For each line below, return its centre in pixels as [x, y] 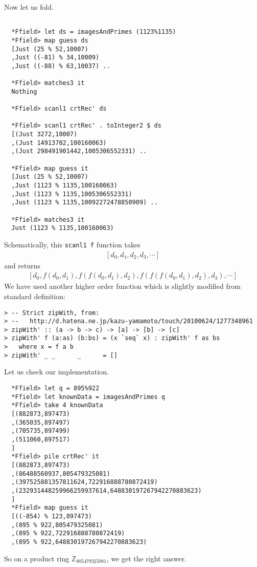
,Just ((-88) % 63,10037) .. [61, 66]
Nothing [24, 91]
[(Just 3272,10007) [44, 134]
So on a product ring [37, 558]
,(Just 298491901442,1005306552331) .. [79, 151]
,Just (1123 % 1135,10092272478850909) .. [85, 203]
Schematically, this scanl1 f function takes [72, 244]
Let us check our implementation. [56, 372]
